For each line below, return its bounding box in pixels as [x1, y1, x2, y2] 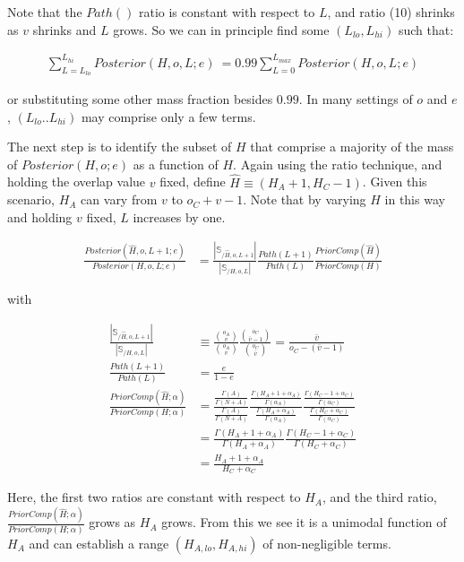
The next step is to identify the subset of [7, 137, 232, 156]
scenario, [7, 190, 56, 209]
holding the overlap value [7, 172, 146, 191]
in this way [384, 190, 445, 209]
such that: [398, 20, 454, 39]
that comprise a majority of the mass [250, 137, 454, 156]
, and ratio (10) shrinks [327, 3, 455, 21]
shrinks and [32, 20, 97, 39]
